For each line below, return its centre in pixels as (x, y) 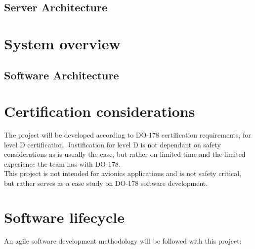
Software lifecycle (64, 217)
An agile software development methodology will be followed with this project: (123, 240)
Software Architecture (62, 75)
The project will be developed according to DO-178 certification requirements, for (127, 135)
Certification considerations (100, 111)
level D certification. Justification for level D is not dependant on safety (112, 144)
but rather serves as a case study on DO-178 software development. (106, 183)
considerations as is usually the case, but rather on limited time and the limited (125, 154)
